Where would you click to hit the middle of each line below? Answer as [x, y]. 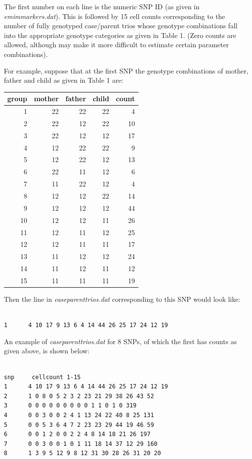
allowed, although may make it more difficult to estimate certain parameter [116, 45]
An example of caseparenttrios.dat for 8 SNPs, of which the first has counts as [120, 341]
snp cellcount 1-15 [42, 377]
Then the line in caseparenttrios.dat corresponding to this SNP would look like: [122, 299]
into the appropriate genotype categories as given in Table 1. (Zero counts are [120, 35]
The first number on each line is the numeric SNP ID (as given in [102, 6]
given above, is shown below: [47, 351]
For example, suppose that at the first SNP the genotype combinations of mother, [126, 70]
